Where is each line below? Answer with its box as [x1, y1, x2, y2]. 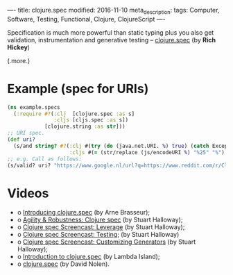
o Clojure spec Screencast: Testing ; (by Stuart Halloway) [17, 231, 180, 239]
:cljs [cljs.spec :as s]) [53, 117, 129, 124]
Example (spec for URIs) [7, 81, 149, 97]
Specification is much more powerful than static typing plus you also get [7, 28, 214, 37]
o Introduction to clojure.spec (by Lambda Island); [17, 253, 160, 261]
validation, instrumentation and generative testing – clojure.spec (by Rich [7, 35, 216, 44]
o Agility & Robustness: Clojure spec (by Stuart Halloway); [17, 215, 183, 224]
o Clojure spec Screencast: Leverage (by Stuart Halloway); [17, 223, 185, 231]
